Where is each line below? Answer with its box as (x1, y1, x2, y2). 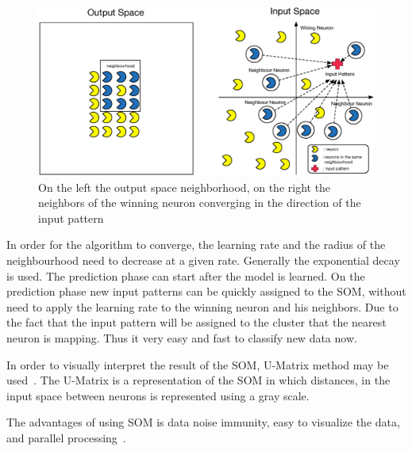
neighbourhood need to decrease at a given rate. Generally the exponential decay (6, 252, 400, 269)
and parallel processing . (6, 429, 126, 445)
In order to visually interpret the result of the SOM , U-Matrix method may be (6, 356, 389, 373)
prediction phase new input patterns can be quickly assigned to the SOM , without (6, 283, 406, 300)
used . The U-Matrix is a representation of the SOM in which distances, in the (6, 372, 391, 388)
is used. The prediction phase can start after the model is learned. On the (6, 267, 365, 284)
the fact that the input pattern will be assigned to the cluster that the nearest (6, 314, 387, 331)
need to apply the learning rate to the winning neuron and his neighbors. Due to (6, 298, 399, 315)
